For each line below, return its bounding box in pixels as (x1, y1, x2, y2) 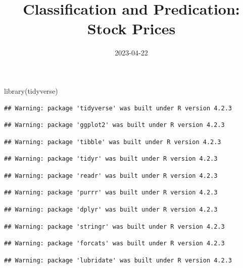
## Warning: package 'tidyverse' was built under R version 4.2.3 (4, 104, 232, 112)
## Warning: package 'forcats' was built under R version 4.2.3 (4, 240, 225, 247)
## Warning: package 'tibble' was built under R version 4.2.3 (4, 138, 221, 146)
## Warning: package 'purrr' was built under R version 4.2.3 (4, 189, 218, 196)
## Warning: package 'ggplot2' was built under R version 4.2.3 (4, 121, 225, 129)
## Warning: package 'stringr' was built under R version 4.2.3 (4, 223, 225, 230)
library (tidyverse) (4, 85, 58, 96)
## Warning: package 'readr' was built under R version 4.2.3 (4, 172, 218, 179)
